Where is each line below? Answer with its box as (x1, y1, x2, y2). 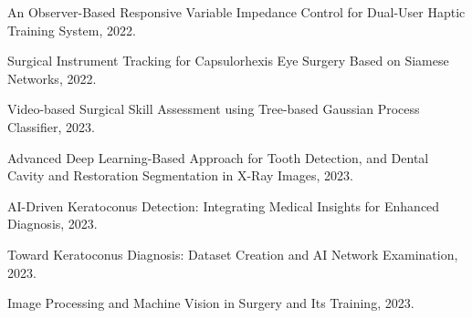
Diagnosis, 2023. (7, 214, 98, 233)
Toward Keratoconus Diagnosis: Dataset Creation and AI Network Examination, (7, 244, 458, 263)
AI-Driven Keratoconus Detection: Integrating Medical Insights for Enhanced (7, 196, 440, 215)
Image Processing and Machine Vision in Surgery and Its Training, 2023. (7, 293, 414, 313)
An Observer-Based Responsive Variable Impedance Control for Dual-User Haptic (7, 3, 466, 21)
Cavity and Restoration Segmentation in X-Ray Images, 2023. (7, 166, 353, 185)
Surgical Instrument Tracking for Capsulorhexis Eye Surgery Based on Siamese (7, 51, 449, 70)
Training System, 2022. (7, 20, 136, 39)
